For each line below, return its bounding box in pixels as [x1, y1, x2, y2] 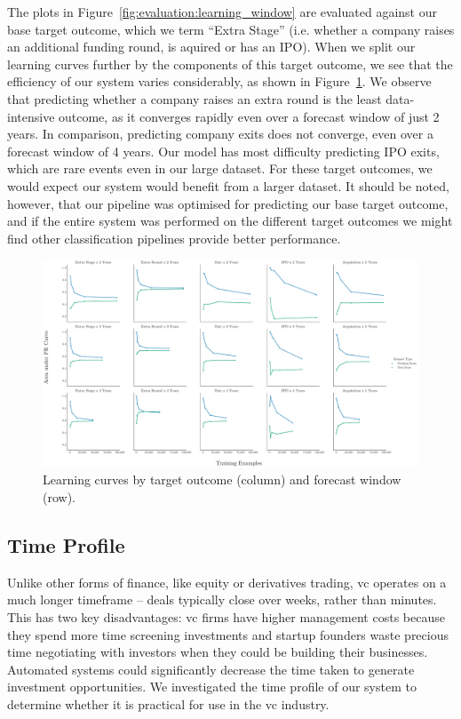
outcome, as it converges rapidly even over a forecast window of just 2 [59, 107, 440, 125]
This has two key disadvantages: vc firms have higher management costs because [7, 608, 445, 627]
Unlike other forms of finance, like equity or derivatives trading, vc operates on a [7, 572, 447, 591]
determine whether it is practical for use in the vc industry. [7, 694, 330, 713]
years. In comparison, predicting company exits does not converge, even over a [7, 124, 433, 143]
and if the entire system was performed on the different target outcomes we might [7, 212, 453, 230]
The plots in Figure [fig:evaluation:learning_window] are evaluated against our [7, 3, 437, 20]
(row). [43, 488, 76, 507]
